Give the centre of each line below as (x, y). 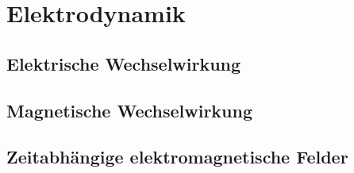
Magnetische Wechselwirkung (130, 110)
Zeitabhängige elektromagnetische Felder (177, 157)
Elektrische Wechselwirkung (124, 63)
